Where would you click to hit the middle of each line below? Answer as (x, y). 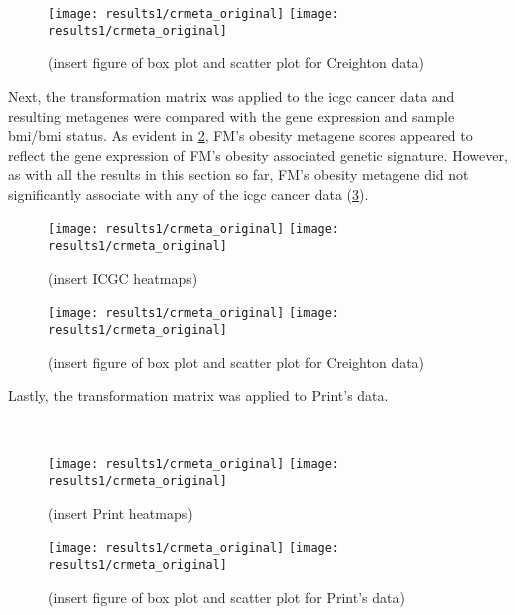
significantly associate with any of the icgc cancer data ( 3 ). (188, 193)
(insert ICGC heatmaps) (123, 277)
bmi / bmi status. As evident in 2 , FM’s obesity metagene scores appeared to (240, 135)
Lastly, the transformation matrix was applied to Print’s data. (198, 395)
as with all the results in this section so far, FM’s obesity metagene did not (238, 174)
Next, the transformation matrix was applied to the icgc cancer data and (231, 95)
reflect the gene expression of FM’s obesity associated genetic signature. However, (258, 154)
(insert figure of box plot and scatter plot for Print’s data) (226, 596)
